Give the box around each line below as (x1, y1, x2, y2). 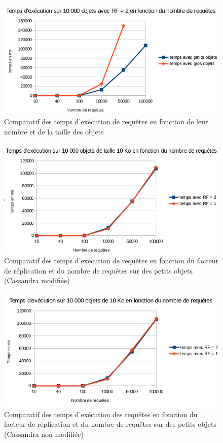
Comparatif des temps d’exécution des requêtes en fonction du (4, 408, 198, 419)
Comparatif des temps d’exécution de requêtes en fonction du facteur (4, 255, 219, 265)
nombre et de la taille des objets (4, 126, 104, 137)
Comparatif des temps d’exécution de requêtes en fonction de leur (4, 116, 208, 127)
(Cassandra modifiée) (4, 275, 70, 286)
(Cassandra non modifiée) (4, 428, 84, 439)
